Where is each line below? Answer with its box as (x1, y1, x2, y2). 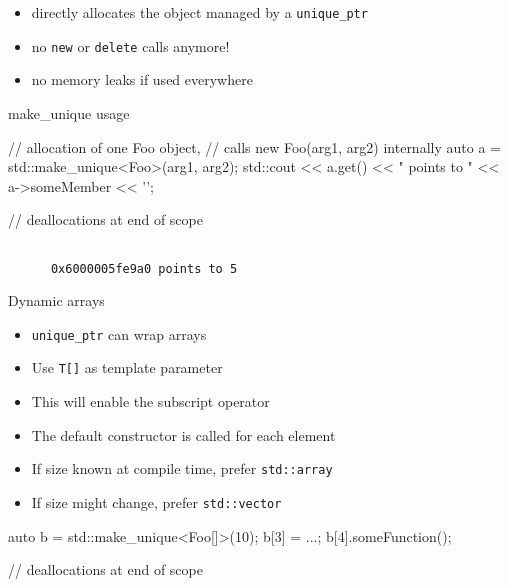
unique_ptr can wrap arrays (31, 323, 207, 344)
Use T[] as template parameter (31, 357, 223, 378)
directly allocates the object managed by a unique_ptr (31, 2, 368, 22)
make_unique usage (8, 102, 130, 123)
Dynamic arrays (8, 290, 105, 311)
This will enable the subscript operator (31, 391, 270, 412)
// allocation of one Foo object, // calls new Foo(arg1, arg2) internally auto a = (8, 136, 501, 157)
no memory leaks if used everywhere (31, 69, 253, 90)
